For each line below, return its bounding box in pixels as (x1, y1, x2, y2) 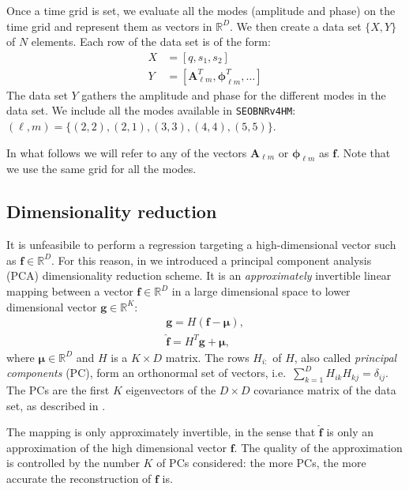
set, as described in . (6, 397, 106, 413)
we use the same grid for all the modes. (6, 160, 197, 177)
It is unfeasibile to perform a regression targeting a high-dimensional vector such (6, 236, 396, 253)
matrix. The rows (165, 349, 250, 365)
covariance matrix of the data (253, 381, 396, 398)
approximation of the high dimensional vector (6, 439, 227, 455)
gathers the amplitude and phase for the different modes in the (81, 86, 386, 103)
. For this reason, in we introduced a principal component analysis (51, 251, 372, 268)
